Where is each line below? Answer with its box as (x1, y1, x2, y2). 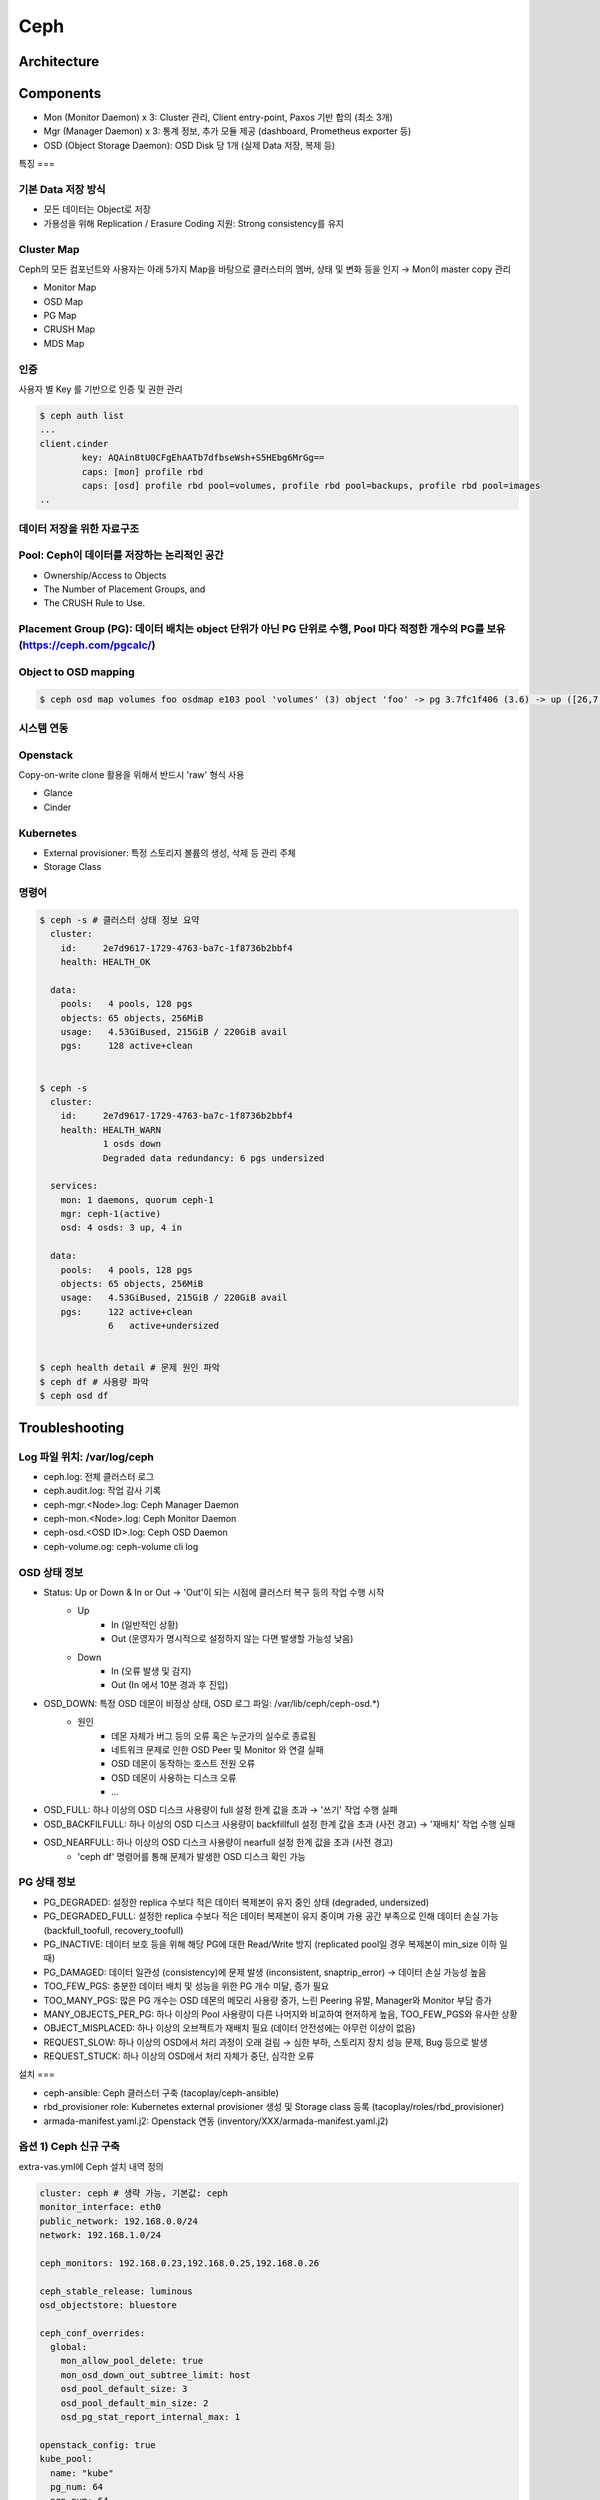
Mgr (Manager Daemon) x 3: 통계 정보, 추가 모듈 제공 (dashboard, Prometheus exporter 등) (43, 125, 412, 137)
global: (50, 2341, 88, 2353)
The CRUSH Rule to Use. (43, 597, 145, 609)
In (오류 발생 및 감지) (111, 1665, 192, 1677)
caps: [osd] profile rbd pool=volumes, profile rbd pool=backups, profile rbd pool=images (81, 480, 541, 491)
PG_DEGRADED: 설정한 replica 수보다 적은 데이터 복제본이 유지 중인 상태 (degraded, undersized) (43, 1896, 430, 1908)
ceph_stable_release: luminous (39, 2285, 194, 2297)
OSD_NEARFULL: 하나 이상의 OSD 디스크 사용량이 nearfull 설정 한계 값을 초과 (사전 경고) (43, 1836, 394, 1849)
